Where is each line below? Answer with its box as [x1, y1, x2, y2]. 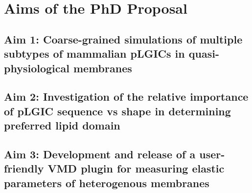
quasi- [188, 46, 219, 61]
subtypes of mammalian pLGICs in [4, 46, 185, 61]
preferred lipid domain [4, 118, 120, 133]
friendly [4, 161, 44, 176]
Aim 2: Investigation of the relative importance [4, 89, 249, 104]
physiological [4, 60, 69, 75]
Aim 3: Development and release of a [4, 146, 196, 161]
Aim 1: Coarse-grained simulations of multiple [4, 31, 243, 46]
